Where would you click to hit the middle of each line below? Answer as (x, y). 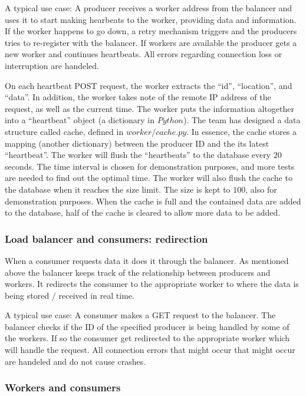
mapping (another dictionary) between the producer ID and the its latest (137, 143)
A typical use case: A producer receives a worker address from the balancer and (149, 8)
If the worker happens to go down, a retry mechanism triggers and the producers (151, 31)
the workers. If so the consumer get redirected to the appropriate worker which (147, 338)
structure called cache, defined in (64, 131)
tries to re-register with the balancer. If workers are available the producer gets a (151, 42)
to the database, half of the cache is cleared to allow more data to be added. (143, 212)
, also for (261, 189)
